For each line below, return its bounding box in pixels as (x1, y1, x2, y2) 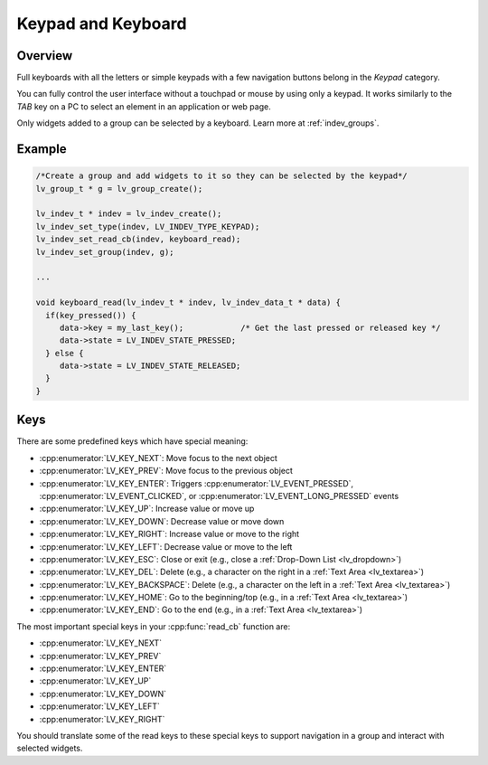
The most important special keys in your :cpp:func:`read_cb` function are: (16, 620, 291, 632)
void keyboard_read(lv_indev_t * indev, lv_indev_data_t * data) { (35, 297, 342, 307)
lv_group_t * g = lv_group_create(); (35, 184, 203, 194)
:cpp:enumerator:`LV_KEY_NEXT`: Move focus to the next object (39, 452, 277, 463)
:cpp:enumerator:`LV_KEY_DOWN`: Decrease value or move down (39, 515, 285, 526)
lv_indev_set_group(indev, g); (35, 247, 175, 257)
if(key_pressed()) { (45, 310, 136, 320)
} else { (45, 348, 84, 358)
